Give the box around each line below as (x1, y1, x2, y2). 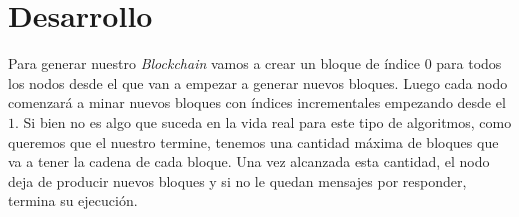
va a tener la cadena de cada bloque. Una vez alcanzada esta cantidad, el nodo (8, 151, 490, 172)
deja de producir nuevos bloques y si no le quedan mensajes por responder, (8, 170, 467, 191)
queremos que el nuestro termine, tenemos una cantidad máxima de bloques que (8, 131, 499, 152)
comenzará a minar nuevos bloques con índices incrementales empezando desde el (8, 92, 506, 113)
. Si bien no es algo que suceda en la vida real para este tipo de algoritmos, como (15, 111, 512, 132)
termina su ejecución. (8, 190, 138, 211)
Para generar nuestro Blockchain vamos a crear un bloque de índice (8, 53, 420, 74)
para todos (436, 53, 502, 74)
